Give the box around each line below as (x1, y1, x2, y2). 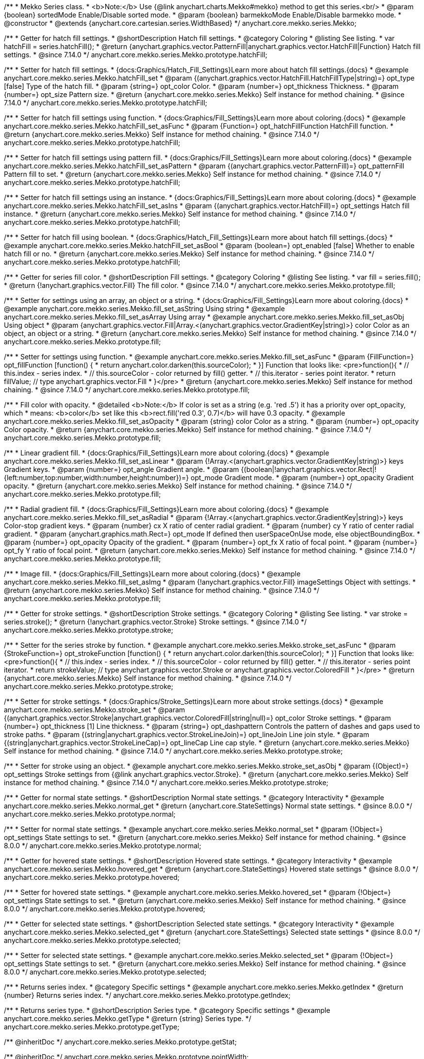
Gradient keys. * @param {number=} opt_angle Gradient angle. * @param (4, 465, 239, 473)
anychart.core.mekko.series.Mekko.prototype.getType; (4, 1023, 179, 1031)
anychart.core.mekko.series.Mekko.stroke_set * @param (4, 706, 185, 714)
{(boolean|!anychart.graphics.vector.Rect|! (241, 465, 376, 473)
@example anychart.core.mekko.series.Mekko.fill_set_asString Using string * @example (4, 304, 285, 313)
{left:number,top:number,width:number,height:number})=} (4, 473, 189, 482)
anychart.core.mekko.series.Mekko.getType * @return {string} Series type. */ (4, 1014, 251, 1023)
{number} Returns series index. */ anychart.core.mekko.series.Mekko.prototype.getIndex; (4, 991, 291, 999)
